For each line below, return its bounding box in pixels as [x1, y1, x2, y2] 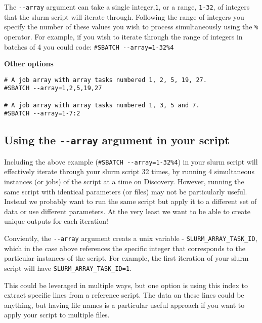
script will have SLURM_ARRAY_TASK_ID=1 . [4, 262, 132, 273]
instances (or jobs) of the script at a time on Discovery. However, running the [4, 176, 244, 187]
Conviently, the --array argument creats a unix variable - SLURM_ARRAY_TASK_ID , [4, 233, 257, 244]
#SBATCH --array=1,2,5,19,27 [4, 85, 102, 92]
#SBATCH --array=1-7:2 [4, 110, 80, 117]
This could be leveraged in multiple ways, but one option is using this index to [4, 279, 248, 290]
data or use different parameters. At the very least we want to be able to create [4, 206, 250, 216]
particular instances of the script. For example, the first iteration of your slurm [4, 253, 249, 263]
